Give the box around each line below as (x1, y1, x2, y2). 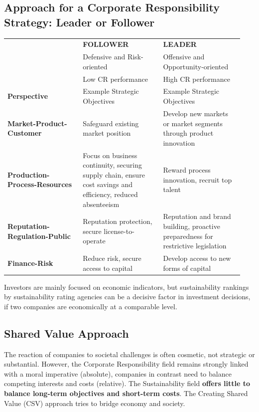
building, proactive (163, 220, 220, 231)
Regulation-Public (7, 230, 71, 241)
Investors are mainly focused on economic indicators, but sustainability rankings (4, 281, 249, 292)
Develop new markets (163, 108, 229, 118)
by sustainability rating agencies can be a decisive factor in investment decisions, (4, 291, 251, 302)
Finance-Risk (7, 257, 53, 268)
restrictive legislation (163, 240, 227, 251)
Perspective (7, 91, 48, 101)
